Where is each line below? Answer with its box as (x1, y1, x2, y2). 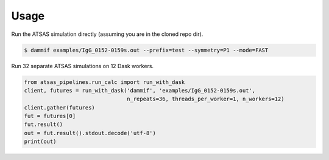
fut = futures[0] (24, 113, 76, 120)
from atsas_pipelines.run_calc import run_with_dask (24, 78, 185, 85)
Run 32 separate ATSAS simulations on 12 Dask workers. (11, 62, 154, 69)
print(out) (24, 138, 57, 145)
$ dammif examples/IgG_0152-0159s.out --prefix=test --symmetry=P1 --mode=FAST (24, 46, 269, 54)
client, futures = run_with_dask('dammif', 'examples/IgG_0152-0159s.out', (24, 87, 256, 94)
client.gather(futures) (24, 104, 96, 111)
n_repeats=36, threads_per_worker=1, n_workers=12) (127, 96, 285, 103)
